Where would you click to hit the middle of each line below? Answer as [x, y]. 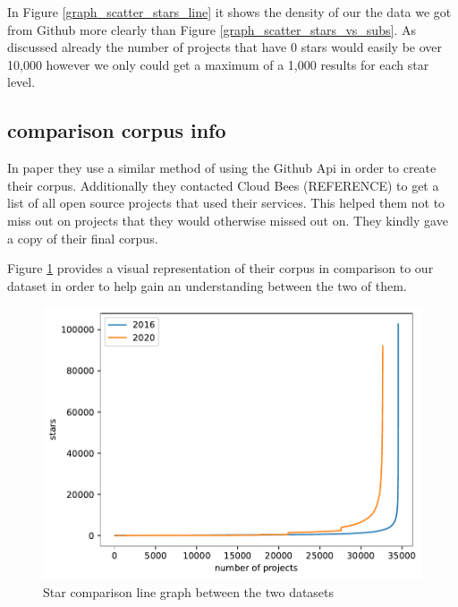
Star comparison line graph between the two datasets [189, 591]
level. [21, 82]
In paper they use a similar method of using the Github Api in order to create [222, 168]
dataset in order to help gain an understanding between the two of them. [207, 285]
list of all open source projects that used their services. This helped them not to [226, 203]
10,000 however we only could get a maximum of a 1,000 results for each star [218, 64]
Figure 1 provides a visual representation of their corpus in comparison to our [221, 268]
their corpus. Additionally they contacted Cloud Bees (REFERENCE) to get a [223, 185]
